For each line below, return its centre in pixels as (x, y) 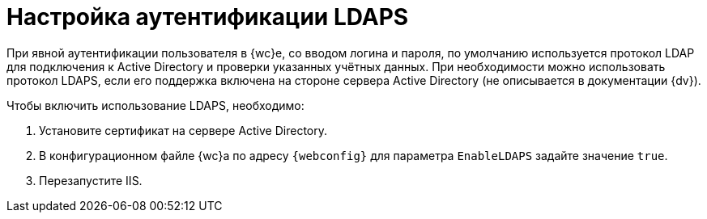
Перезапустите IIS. (91, 180)
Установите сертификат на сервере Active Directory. (183, 130)
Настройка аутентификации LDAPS (208, 17)
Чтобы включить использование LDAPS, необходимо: (155, 105)
